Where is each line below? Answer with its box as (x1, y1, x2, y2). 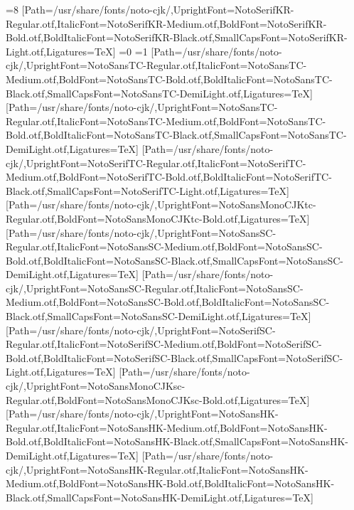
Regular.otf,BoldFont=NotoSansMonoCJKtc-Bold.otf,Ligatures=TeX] (6, 211, 310, 225)
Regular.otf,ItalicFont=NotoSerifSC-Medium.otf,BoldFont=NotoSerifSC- (6, 336, 322, 351)
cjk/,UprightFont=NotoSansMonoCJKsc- (6, 378, 186, 393)
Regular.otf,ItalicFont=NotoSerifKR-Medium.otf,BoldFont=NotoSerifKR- (6, 16, 327, 31)
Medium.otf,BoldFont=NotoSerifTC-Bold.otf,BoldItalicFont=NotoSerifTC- (6, 169, 332, 184)
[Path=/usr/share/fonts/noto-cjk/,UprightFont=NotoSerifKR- (21, 2, 294, 16)
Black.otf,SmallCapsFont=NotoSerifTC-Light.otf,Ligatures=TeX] (6, 183, 289, 198)
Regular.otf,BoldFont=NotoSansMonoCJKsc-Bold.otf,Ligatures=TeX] (6, 392, 310, 407)
